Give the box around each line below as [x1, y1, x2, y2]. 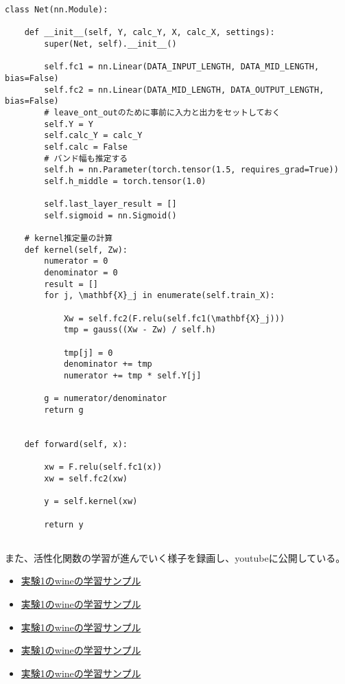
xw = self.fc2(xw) [44, 473, 128, 483]
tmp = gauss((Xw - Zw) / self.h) [63, 325, 216, 335]
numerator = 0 [44, 256, 108, 266]
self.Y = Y [44, 119, 93, 129]
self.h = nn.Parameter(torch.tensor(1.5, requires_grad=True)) [44, 165, 339, 175]
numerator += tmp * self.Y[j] [63, 371, 202, 380]
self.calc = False [44, 141, 128, 152]
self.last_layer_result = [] [44, 199, 177, 209]
